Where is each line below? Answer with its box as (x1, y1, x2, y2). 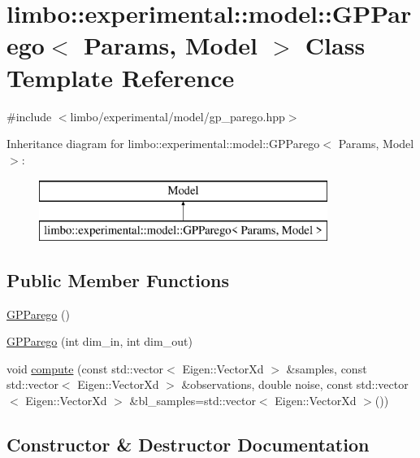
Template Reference (6, 60, 235, 94)
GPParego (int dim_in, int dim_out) (6, 333, 193, 350)
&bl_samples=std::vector (129, 392, 256, 409)
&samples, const (286, 360, 367, 377)
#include (6, 107, 52, 124)
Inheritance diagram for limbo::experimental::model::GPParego (6, 135, 320, 152)
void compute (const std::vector (6, 360, 164, 377)
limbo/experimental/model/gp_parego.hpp (70, 107, 285, 124)
